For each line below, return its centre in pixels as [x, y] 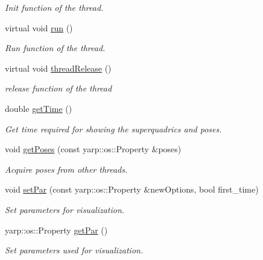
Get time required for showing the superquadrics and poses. [113, 128]
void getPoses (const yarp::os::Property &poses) [93, 149]
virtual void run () [39, 27]
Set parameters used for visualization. [74, 250]
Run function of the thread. [55, 48]
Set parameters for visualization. [65, 209]
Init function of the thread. [54, 7]
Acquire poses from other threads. [66, 169]
